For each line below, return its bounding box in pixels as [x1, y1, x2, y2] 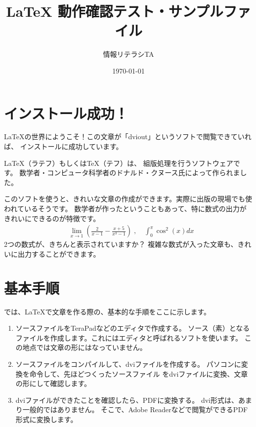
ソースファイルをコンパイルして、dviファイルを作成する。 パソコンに [15, 358, 241, 369]
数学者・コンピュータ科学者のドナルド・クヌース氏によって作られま [19, 167, 240, 178]
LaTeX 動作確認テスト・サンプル [6, 1, 223, 21]
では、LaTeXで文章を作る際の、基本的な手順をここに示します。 [4, 306, 211, 316]
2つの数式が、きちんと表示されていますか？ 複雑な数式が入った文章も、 [4, 239, 238, 249]
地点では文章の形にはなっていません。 [22, 342, 147, 352]
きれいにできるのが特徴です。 [4, 213, 100, 223]
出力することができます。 [17, 248, 100, 259]
